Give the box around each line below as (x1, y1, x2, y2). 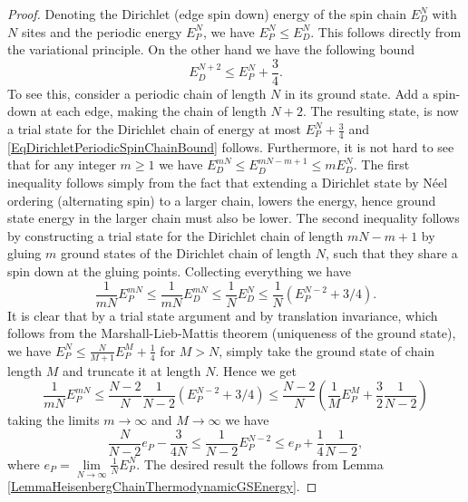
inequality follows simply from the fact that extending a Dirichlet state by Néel (7, 173, 448, 192)
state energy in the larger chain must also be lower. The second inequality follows (7, 208, 460, 227)
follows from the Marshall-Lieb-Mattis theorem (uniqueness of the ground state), (7, 323, 456, 343)
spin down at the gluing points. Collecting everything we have (7, 262, 351, 281)
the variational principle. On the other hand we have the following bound (7, 40, 414, 59)
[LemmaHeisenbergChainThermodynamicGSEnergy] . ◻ (7, 477, 317, 496)
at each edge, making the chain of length (40, 101, 267, 121)
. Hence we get (215, 361, 297, 380)
